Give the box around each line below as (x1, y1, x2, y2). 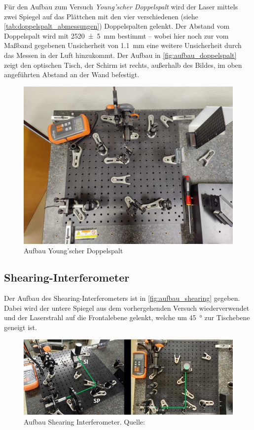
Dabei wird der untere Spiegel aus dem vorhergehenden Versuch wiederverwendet (4, 302, 250, 313)
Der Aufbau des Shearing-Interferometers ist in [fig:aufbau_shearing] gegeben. (4, 293, 240, 303)
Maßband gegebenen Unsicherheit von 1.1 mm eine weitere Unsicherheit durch (4, 40, 242, 50)
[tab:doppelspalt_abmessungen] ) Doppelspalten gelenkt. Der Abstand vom (4, 21, 230, 31)
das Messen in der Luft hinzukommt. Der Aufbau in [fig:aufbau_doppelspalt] (4, 49, 237, 60)
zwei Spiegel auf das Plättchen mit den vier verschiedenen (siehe (4, 11, 198, 21)
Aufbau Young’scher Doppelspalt (24, 245, 123, 256)
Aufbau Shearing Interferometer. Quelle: (24, 416, 145, 427)
